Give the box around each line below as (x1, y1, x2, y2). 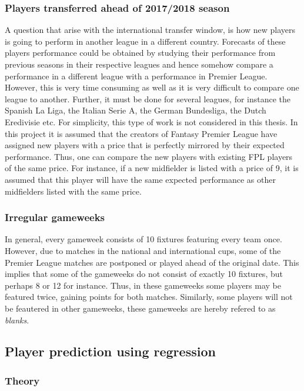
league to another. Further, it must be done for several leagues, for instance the (5, 92, 291, 105)
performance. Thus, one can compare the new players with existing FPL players (5, 150, 293, 162)
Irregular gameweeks (5, 210, 105, 225)
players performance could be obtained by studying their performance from (5, 46, 276, 59)
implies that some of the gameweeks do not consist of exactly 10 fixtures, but (5, 268, 283, 280)
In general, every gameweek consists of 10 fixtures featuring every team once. (5, 233, 282, 245)
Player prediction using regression (5, 342, 216, 360)
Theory (5, 373, 40, 387)
